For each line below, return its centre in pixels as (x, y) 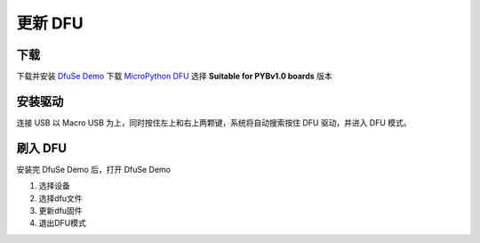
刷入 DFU (41, 148)
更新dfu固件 (61, 211)
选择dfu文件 (61, 198)
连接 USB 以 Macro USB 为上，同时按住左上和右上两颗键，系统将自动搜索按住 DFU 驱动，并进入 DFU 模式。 (214, 122)
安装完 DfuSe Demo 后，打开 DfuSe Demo (93, 169)
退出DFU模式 (62, 223)
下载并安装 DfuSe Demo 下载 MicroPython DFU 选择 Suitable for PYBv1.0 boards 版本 (174, 77)
